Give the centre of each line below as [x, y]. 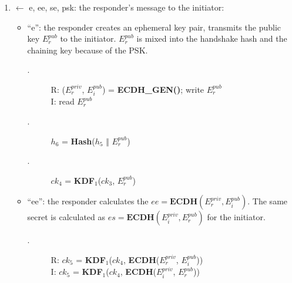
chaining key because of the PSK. [88, 50]
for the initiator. [236, 217]
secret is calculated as [66, 217]
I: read [63, 101]
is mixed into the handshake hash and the [212, 38]
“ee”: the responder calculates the [88, 201]
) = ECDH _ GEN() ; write [153, 89]
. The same [268, 201]
